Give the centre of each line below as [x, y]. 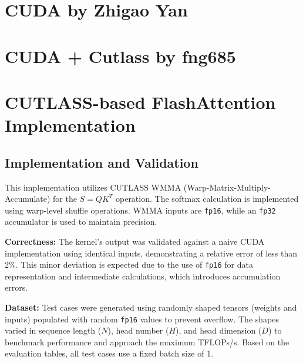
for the [65, 199]
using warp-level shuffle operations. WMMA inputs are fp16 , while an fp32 [140, 210]
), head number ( [138, 330]
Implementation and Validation [102, 162]
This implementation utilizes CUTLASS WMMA [93, 187]
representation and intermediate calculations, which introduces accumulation [143, 276]
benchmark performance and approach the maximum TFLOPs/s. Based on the [147, 342]
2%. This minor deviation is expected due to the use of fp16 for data [129, 264]
